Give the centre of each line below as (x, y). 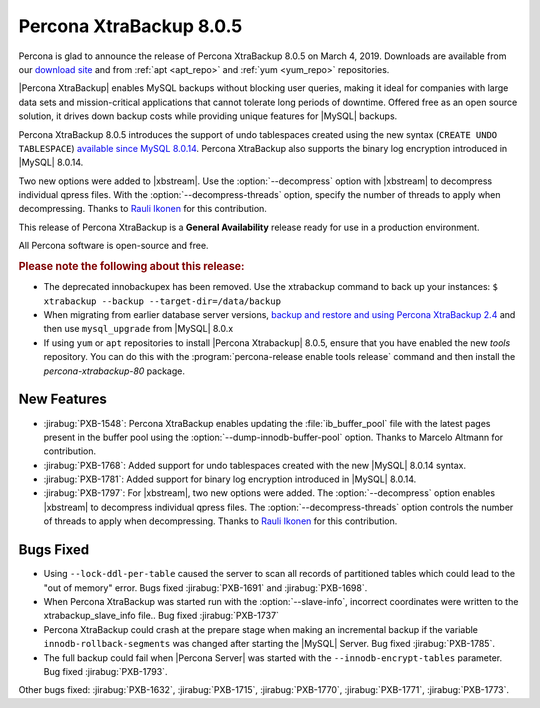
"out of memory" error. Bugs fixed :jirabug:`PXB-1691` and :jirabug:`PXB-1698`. (205, 587)
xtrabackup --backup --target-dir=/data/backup (162, 301)
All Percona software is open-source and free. (113, 246)
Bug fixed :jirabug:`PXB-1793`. (105, 671)
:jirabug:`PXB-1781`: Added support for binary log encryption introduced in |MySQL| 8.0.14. (230, 479)
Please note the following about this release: (131, 267)
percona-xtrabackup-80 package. (114, 371)
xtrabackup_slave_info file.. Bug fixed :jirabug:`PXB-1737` (161, 616)
